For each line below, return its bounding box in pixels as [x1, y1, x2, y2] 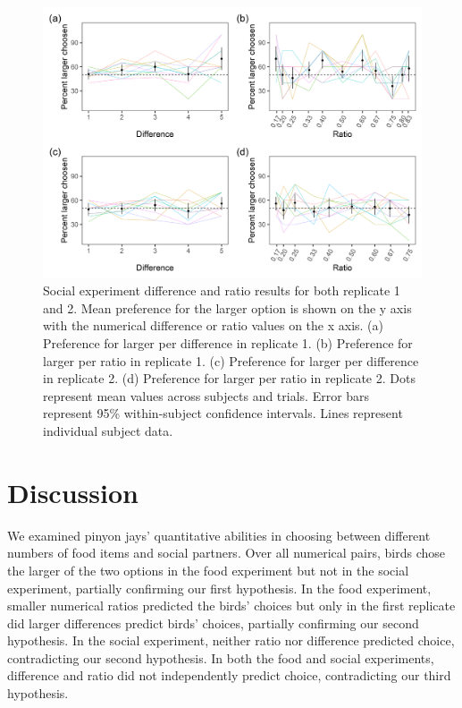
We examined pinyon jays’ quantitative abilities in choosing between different [7, 525, 431, 544]
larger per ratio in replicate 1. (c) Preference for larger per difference [43, 351, 419, 370]
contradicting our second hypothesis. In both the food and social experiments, [7, 648, 434, 667]
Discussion [7, 473, 139, 510]
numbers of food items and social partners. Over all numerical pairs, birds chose [7, 543, 446, 562]
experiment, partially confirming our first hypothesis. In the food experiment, [7, 578, 432, 597]
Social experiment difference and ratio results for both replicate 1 [43, 281, 400, 300]
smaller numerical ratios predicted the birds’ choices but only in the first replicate [7, 596, 456, 615]
